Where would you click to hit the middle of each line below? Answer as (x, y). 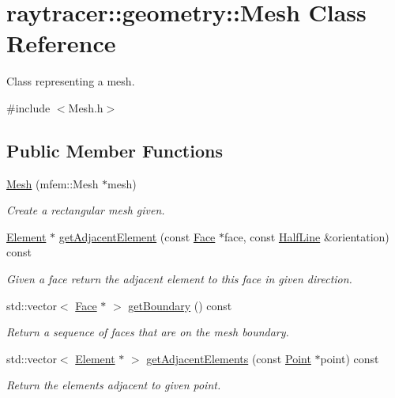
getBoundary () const (180, 305)
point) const (350, 358)
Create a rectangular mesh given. (86, 210)
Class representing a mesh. (71, 81)
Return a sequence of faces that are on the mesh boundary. (148, 332)
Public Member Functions (115, 150)
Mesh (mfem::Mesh (53, 183)
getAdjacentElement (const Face (137, 236)
